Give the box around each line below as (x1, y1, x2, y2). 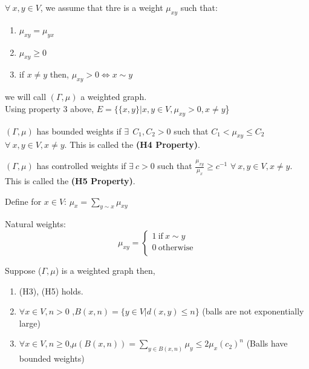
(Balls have (246, 337, 288, 350)
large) (19, 316, 41, 329)
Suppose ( (5, 264, 42, 276)
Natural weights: (5, 218, 66, 230)
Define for (5, 194, 42, 207)
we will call (5, 90, 47, 103)
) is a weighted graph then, (55, 264, 155, 276)
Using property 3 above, (5, 102, 94, 115)
